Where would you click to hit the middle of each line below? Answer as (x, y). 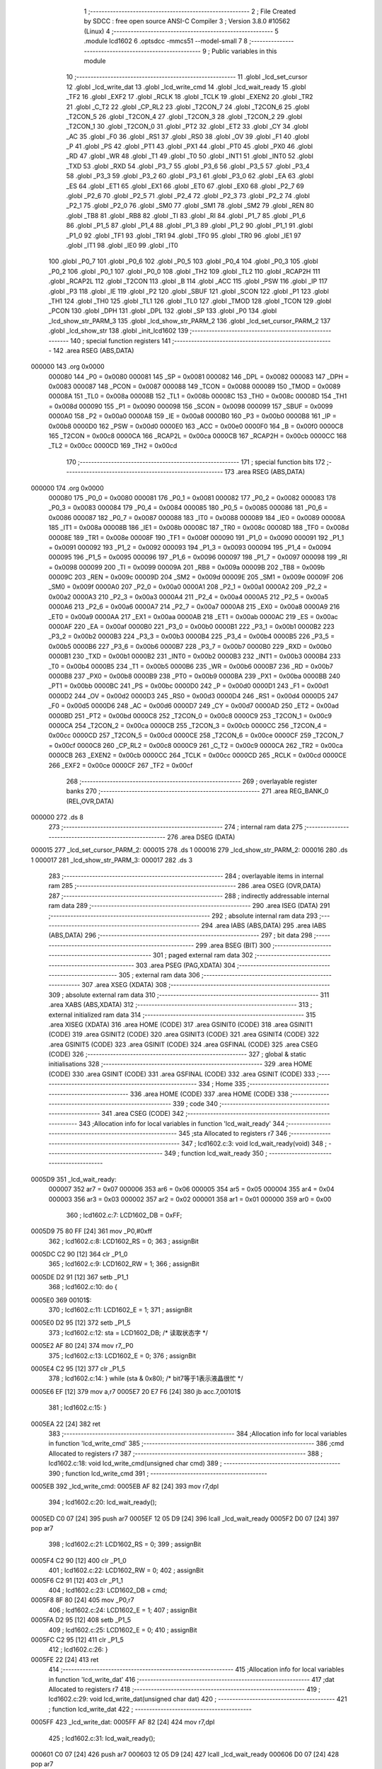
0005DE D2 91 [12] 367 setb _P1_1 (80, 1277)
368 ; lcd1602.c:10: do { (83, 1287)
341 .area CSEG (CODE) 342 (143, 1114)
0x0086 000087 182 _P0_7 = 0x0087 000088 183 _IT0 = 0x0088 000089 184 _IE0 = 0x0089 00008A (197, 517)
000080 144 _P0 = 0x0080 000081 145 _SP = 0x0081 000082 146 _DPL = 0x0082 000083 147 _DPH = (199, 376)
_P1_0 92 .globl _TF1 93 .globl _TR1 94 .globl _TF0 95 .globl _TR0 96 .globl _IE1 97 (184, 235)
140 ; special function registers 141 (121, 340)
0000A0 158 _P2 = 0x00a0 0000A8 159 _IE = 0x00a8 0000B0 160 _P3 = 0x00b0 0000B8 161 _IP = (192, 416)
